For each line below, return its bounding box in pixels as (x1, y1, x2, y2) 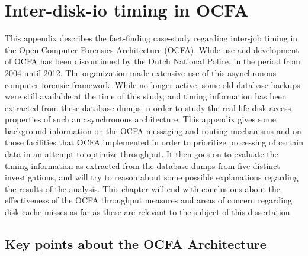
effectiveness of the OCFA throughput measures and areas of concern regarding (5, 194, 292, 206)
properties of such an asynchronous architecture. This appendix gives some (5, 113, 277, 125)
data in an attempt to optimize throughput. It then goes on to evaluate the (5, 148, 278, 160)
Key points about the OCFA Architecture (5, 235, 267, 253)
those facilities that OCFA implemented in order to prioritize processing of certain (5, 136, 303, 148)
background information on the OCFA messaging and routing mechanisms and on (5, 124, 301, 137)
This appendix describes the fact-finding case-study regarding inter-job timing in (5, 32, 298, 44)
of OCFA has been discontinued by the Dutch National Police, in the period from (5, 55, 301, 67)
